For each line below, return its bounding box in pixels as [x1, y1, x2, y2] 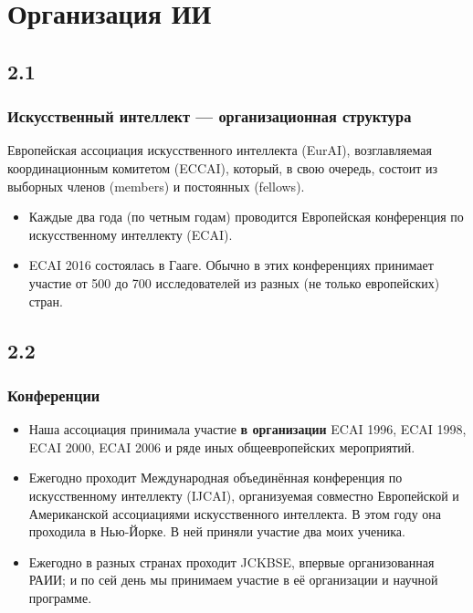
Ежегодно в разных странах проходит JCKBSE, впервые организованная [28, 552, 435, 571]
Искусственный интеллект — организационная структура [7, 105, 412, 128]
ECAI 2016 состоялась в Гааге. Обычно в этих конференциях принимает [28, 255, 434, 275]
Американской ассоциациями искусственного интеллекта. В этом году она [28, 504, 441, 523]
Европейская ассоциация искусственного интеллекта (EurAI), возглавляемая [7, 140, 432, 160]
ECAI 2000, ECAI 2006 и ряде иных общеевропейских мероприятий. [28, 437, 415, 456]
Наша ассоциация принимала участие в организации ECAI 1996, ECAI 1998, [28, 420, 467, 439]
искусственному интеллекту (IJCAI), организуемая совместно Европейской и [28, 485, 459, 504]
